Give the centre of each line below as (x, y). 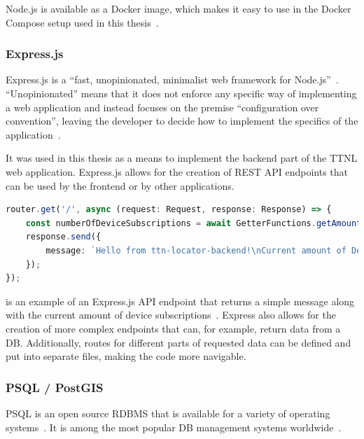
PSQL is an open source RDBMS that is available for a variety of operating (168, 413)
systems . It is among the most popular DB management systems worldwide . (174, 427)
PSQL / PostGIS (55, 387)
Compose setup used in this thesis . (82, 22)
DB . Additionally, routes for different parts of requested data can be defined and (178, 342)
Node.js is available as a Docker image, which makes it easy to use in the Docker (178, 8)
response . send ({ (63, 237)
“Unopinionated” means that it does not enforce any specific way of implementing (181, 93)
